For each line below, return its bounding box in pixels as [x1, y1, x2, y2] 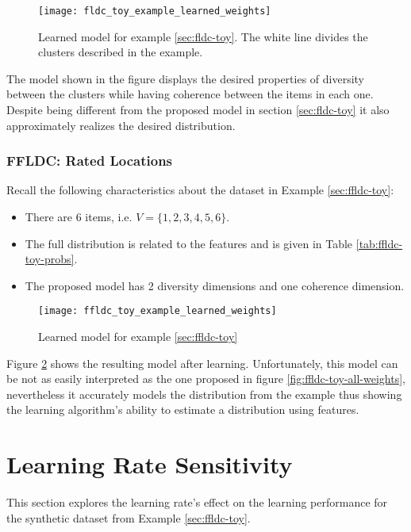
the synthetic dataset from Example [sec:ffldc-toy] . [6, 509, 251, 526]
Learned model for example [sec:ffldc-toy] [38, 328, 238, 345]
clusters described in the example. [38, 44, 203, 60]
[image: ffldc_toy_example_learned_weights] [38, 305, 277, 317]
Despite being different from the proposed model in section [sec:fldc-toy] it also [6, 101, 390, 118]
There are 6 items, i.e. [25, 209, 133, 225]
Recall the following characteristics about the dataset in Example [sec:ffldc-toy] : [6, 182, 394, 198]
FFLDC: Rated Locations [6, 151, 173, 170]
